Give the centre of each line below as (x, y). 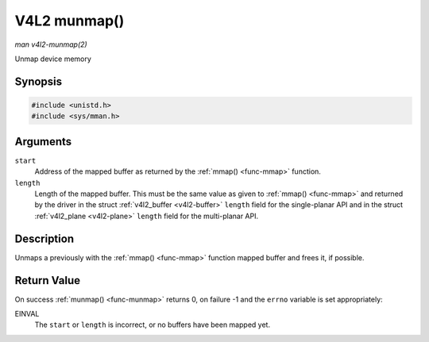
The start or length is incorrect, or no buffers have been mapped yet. (152, 325)
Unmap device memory (53, 59)
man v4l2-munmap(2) (51, 44)
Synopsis (39, 81)
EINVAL (27, 313)
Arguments (43, 142)
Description (44, 238)
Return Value (48, 281)
